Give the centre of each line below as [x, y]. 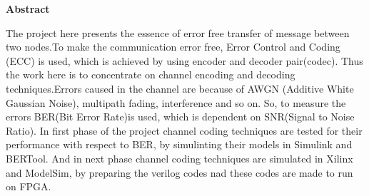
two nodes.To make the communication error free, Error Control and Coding [173, 47]
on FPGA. [29, 186]
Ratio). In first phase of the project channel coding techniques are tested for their [184, 130]
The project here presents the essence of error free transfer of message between [178, 32]
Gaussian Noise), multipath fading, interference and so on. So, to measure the [176, 102]
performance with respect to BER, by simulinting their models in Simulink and [179, 144]
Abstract [28, 9]
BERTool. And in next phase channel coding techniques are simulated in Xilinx [180, 158]
